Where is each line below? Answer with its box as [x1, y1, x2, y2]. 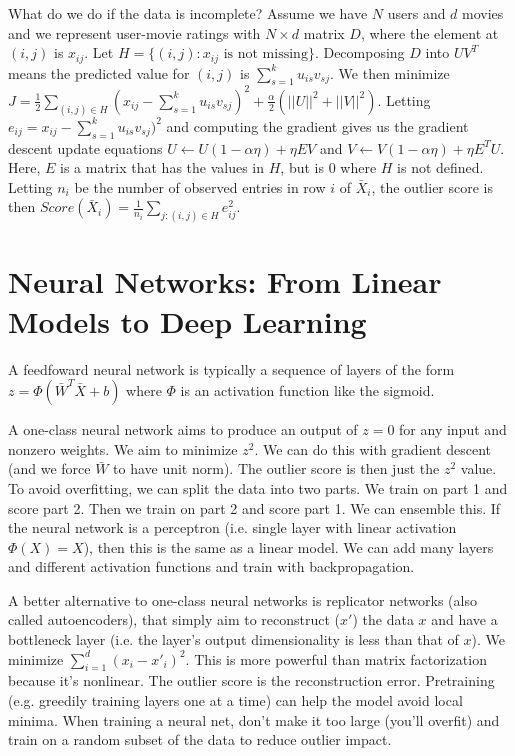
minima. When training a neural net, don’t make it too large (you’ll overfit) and [8, 709, 500, 730]
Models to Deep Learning [8, 300, 367, 341]
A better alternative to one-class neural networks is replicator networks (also [8, 589, 477, 610]
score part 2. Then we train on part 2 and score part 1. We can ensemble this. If [8, 497, 501, 518]
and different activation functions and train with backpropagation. [8, 556, 415, 577]
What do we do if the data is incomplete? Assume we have [8, 3, 368, 23]
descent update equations [8, 137, 163, 158]
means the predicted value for [8, 62, 190, 83]
